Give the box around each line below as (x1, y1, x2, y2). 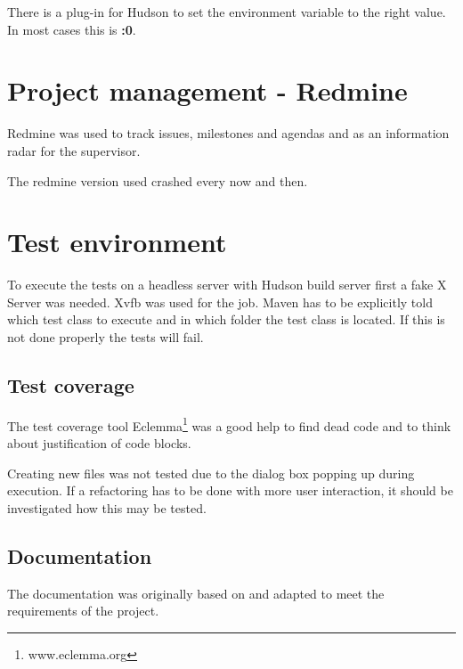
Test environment (7, 224, 227, 260)
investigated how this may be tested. (7, 498, 207, 517)
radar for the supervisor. (7, 141, 141, 159)
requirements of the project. (7, 601, 159, 620)
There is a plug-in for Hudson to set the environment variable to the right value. (7, 3, 446, 20)
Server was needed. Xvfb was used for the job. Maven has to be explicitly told (7, 292, 433, 311)
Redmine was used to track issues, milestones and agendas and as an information (7, 124, 450, 143)
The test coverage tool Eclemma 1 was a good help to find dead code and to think (7, 413, 451, 435)
